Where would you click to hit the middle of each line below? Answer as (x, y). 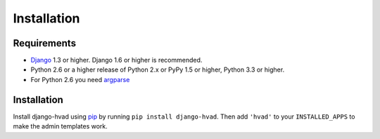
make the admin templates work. (61, 126)
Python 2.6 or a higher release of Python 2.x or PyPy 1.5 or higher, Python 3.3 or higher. (158, 69)
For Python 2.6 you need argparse (80, 79)
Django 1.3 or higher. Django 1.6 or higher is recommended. (116, 60)
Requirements (45, 43)
